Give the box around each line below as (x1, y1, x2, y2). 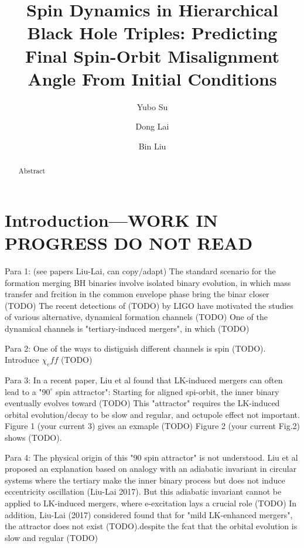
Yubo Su (136, 100, 168, 113)
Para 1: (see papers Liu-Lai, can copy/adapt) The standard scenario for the (5, 265, 276, 277)
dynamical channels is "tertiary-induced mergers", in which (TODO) (5, 322, 250, 335)
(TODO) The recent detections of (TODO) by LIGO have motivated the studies (5, 299, 293, 311)
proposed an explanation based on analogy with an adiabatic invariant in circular (5, 462, 297, 475)
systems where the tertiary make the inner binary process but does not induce (5, 474, 285, 486)
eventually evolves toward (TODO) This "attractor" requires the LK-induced (5, 397, 280, 409)
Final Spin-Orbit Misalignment (25, 43, 280, 67)
